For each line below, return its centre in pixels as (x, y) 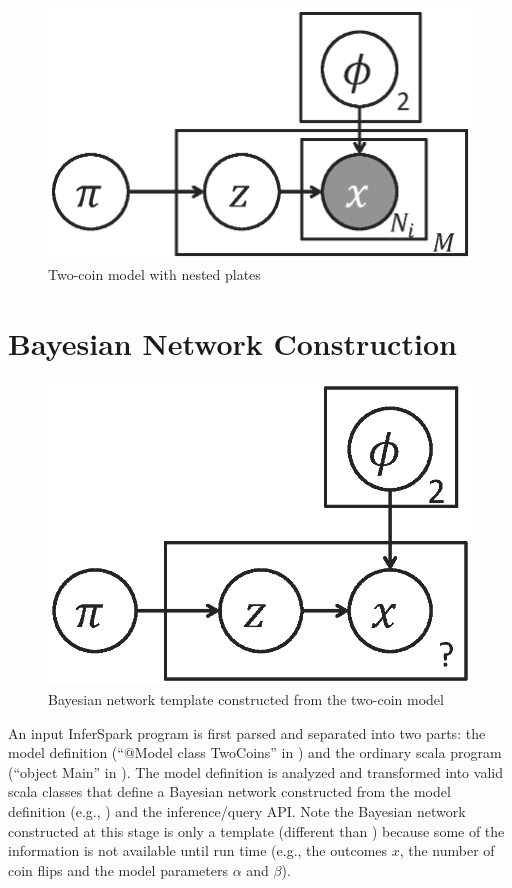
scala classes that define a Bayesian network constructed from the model (229, 791)
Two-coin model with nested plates (154, 273)
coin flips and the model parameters (118, 869)
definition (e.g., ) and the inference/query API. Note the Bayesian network (237, 810)
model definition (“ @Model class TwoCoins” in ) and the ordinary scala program (255, 752)
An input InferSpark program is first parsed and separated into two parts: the (247, 732)
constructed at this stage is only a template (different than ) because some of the (256, 830)
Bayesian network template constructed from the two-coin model (246, 698)
